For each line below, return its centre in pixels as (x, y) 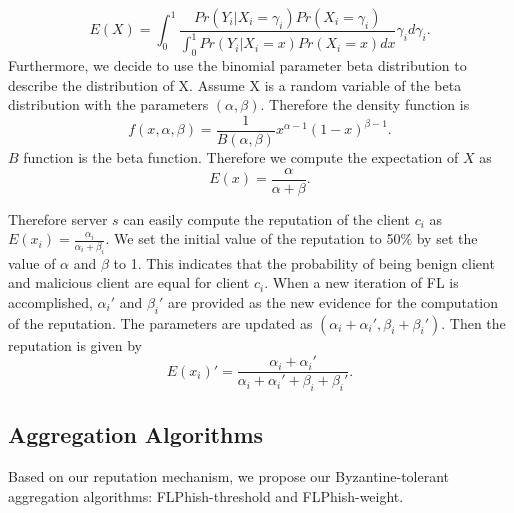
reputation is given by (75, 344)
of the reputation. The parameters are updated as (160, 322)
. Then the (473, 322)
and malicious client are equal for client (129, 282)
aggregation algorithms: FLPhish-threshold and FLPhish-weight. (206, 495)
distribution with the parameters (108, 104)
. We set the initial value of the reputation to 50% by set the (291, 238)
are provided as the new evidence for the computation (333, 301)
